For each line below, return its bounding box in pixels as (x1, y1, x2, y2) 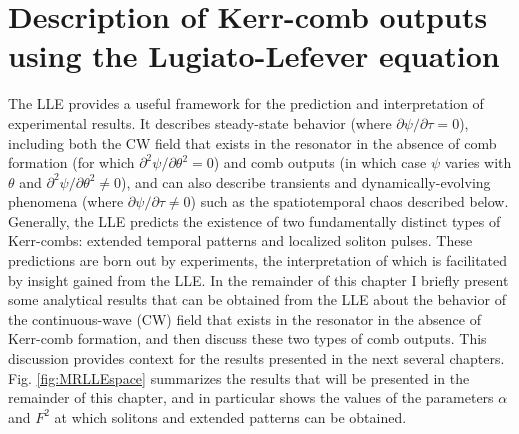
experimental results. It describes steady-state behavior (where (8, 112, 392, 133)
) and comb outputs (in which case (213, 152, 427, 173)
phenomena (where (8, 191, 124, 212)
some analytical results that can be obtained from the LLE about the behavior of (8, 289, 506, 310)
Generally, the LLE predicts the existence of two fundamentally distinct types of (8, 210, 501, 231)
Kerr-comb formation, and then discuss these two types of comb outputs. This (8, 328, 487, 349)
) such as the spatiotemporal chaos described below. (190, 191, 509, 212)
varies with (444, 152, 512, 173)
